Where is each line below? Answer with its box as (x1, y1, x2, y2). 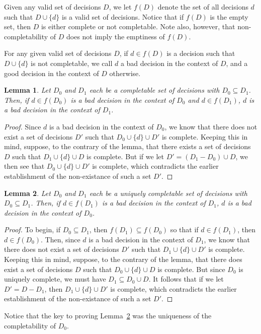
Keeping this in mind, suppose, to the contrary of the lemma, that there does (4, 254, 242, 264)
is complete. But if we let (86, 151, 164, 161)
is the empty (210, 11, 248, 22)
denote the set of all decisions (157, 2, 248, 12)
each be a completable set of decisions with (89, 85, 220, 95)
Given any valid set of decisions (4, 2, 101, 12)
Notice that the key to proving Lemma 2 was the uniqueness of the (4, 310, 212, 321)
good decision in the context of (4, 68, 99, 78)
